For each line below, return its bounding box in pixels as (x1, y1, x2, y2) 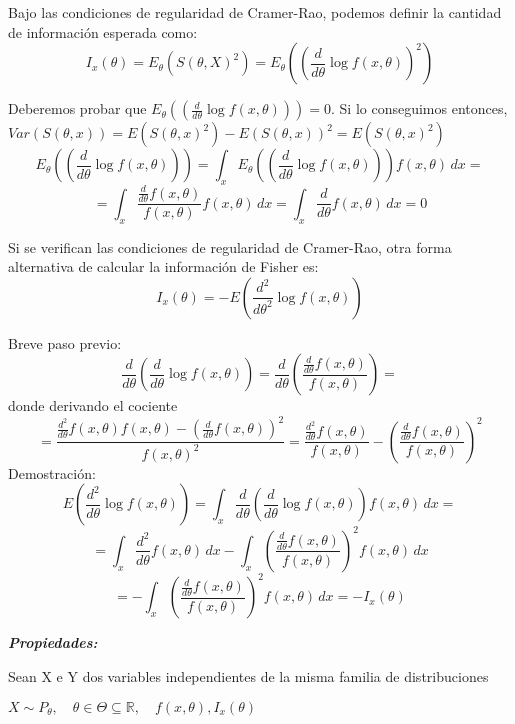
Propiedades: (8, 632, 98, 653)
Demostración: (8, 462, 96, 483)
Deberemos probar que (8, 98, 147, 119)
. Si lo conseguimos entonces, (330, 98, 508, 119)
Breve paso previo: (8, 332, 122, 353)
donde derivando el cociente (8, 395, 178, 416)
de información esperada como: (8, 21, 198, 42)
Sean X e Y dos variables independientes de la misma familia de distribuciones (8, 666, 489, 687)
